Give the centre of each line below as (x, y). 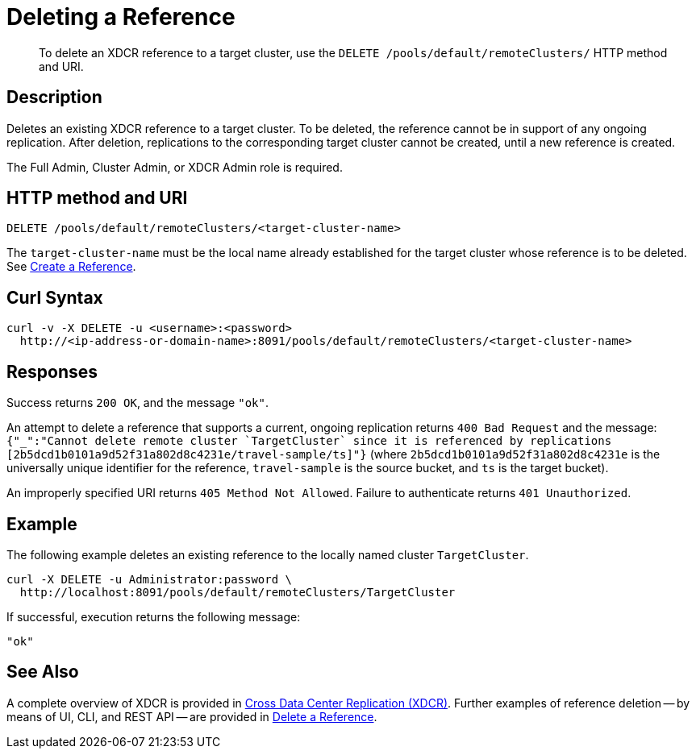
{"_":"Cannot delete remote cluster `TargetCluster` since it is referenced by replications (309, 441)
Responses (52, 371)
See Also (43, 672)
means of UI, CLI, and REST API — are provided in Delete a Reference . (192, 716)
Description (54, 97)
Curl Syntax (55, 297)
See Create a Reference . (71, 267)
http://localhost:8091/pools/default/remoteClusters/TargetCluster (238, 592)
